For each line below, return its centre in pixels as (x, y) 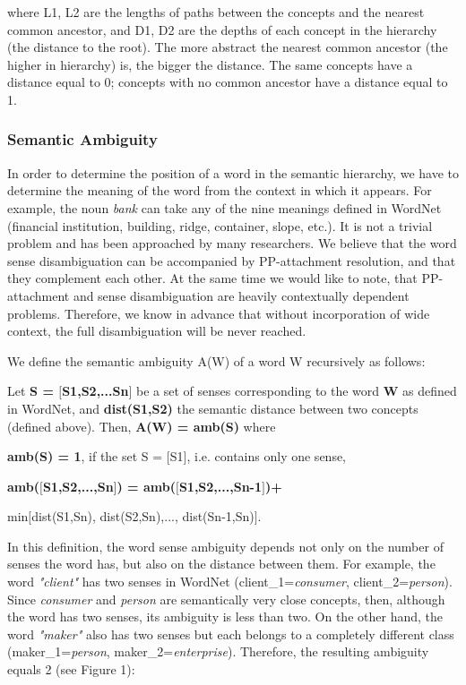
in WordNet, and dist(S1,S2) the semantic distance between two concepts (213, 408)
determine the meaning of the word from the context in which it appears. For (220, 190)
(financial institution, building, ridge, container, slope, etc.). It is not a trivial (220, 225)
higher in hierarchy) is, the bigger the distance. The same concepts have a (210, 64)
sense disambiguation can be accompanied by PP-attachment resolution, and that (232, 260)
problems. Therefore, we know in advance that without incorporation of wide (219, 313)
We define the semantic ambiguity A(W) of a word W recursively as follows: (216, 360)
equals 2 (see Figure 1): (71, 669)
